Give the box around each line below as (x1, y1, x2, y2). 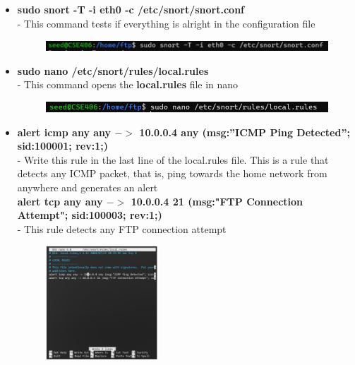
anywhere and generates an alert (17, 179, 158, 194)
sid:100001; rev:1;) (17, 138, 108, 153)
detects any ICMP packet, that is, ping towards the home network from (17, 166, 327, 181)
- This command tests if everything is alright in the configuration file (17, 16, 315, 30)
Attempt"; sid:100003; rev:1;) (17, 208, 162, 222)
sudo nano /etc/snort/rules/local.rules (17, 63, 209, 78)
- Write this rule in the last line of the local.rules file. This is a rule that (17, 152, 329, 167)
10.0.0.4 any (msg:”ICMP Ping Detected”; (139, 124, 350, 139)
